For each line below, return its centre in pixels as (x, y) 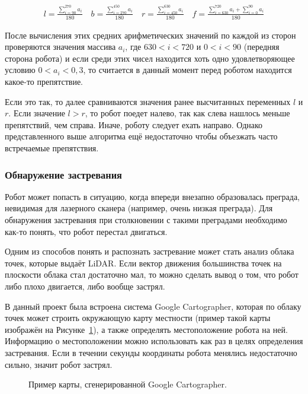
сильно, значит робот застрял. (59, 364)
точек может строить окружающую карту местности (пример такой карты (138, 318)
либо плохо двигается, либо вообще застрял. (85, 286)
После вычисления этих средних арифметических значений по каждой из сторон (150, 35)
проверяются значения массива (60, 47)
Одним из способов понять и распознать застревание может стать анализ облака (150, 251)
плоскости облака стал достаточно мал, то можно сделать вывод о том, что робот (152, 274)
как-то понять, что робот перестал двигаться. (86, 231)
